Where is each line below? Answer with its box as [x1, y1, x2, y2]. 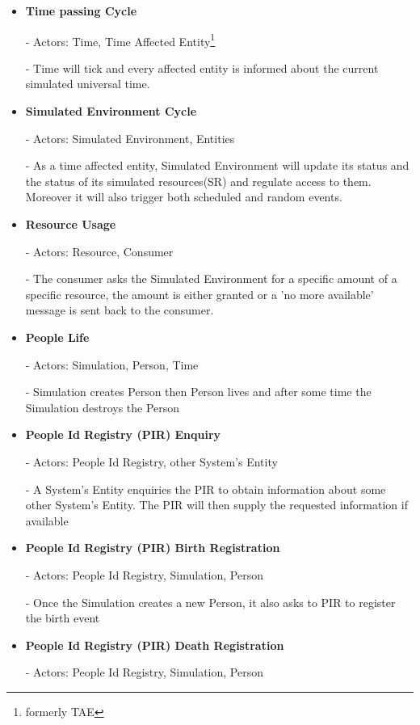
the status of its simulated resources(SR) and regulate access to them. [25, 172, 372, 189]
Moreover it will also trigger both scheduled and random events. [25, 188, 342, 205]
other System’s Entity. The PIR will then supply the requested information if [25, 496, 408, 513]
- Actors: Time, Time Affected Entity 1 [25, 30, 216, 49]
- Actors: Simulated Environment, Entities [25, 129, 235, 146]
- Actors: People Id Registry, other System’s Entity [25, 453, 278, 470]
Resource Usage [25, 216, 116, 232]
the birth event [25, 609, 100, 626]
